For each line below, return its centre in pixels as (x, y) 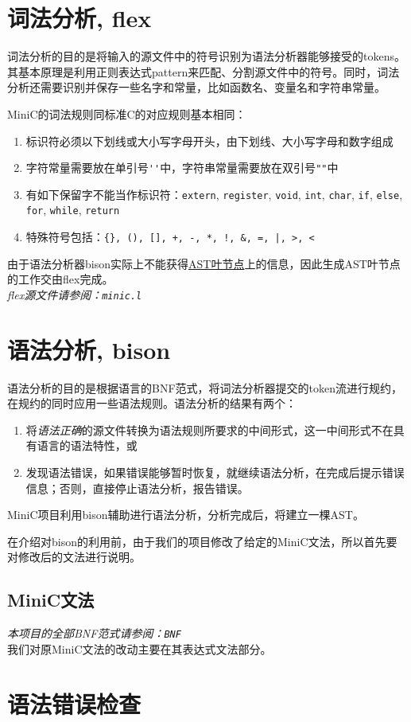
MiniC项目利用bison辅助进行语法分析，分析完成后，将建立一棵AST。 (186, 515)
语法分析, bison (89, 349)
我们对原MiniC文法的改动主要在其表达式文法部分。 (140, 648)
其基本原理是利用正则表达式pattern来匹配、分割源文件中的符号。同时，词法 (204, 71)
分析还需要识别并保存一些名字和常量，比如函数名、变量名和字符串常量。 (196, 87)
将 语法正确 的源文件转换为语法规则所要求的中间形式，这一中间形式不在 (209, 429)
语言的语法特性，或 (87, 445)
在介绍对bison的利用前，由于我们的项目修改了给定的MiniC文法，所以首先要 (202, 541)
